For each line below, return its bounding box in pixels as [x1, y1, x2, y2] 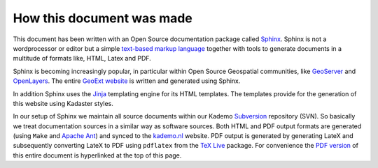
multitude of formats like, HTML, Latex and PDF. [13, 54, 152, 63]
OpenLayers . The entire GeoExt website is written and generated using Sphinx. [13, 77, 241, 85]
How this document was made [13, 10, 192, 26]
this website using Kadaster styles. [13, 99, 113, 107]
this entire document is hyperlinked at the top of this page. [13, 151, 182, 160]
